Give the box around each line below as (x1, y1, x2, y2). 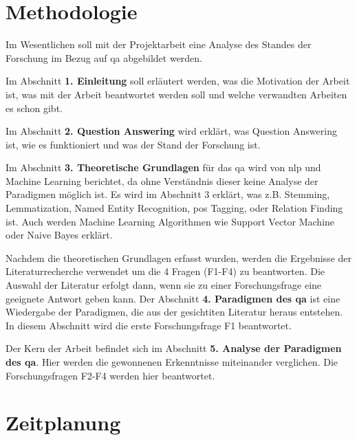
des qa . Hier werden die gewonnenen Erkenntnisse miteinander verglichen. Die (6, 355, 338, 368)
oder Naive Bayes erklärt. (6, 228, 113, 242)
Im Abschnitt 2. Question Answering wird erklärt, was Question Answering (6, 124, 337, 138)
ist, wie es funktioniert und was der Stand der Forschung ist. (6, 137, 261, 151)
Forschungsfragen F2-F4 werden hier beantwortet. (6, 368, 215, 382)
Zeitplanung (6, 408, 121, 437)
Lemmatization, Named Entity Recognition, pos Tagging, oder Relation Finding (6, 201, 343, 215)
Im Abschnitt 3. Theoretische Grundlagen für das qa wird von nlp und (6, 160, 321, 175)
